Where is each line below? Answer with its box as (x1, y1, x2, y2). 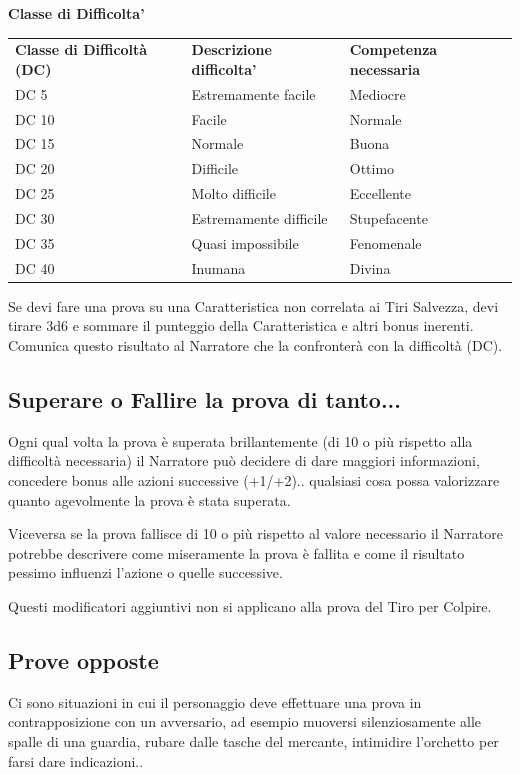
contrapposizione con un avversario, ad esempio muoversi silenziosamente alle (8, 711, 482, 732)
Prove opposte (8, 644, 159, 675)
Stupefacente (349, 208, 428, 228)
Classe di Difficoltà (15, 39, 148, 60)
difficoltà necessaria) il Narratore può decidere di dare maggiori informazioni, (8, 450, 480, 471)
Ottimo (349, 158, 395, 179)
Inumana (191, 257, 246, 278)
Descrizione (191, 39, 272, 60)
